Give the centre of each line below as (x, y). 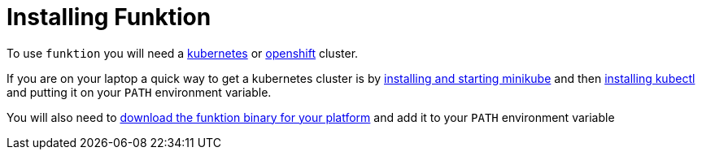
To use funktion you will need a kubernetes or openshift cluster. (183, 53)
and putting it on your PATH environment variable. (139, 92)
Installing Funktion (109, 17)
